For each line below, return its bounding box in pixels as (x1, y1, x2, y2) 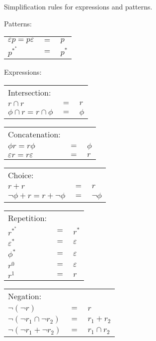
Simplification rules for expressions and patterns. (4, 1, 153, 11)
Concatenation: (8, 128, 61, 140)
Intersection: (8, 86, 51, 98)
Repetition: (8, 212, 47, 224)
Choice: (8, 169, 34, 181)
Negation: (8, 290, 42, 302)
